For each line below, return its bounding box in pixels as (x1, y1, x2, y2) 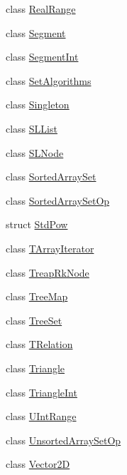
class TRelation (6, 337, 73, 352)
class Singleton (6, 97, 70, 112)
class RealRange (6, 1, 76, 16)
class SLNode (6, 145, 64, 160)
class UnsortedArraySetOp (6, 432, 121, 447)
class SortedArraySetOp (6, 193, 110, 208)
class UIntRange (6, 409, 77, 424)
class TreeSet (6, 312, 62, 327)
